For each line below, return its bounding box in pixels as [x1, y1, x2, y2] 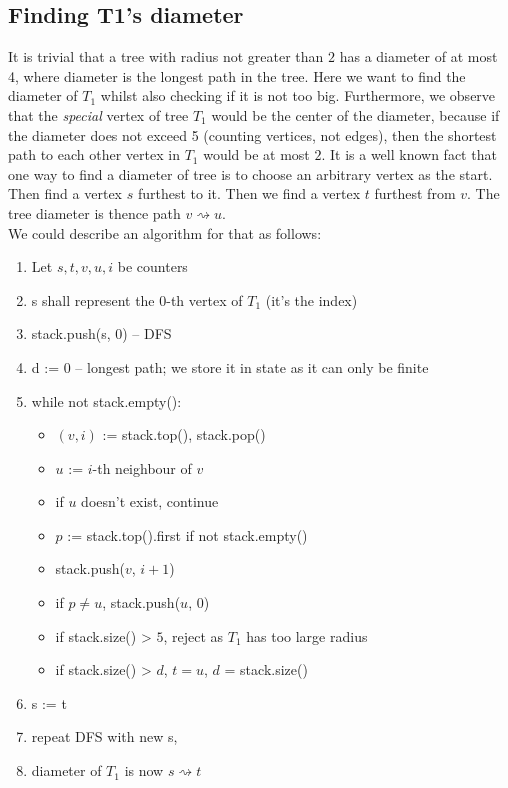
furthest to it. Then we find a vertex [137, 183, 361, 204]
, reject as [163, 625, 224, 646]
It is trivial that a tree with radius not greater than [8, 46, 324, 67]
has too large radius [246, 625, 368, 646]
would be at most [203, 144, 310, 165]
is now [124, 760, 164, 781]
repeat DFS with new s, [31, 726, 178, 747]
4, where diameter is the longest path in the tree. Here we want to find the [8, 65, 466, 86]
